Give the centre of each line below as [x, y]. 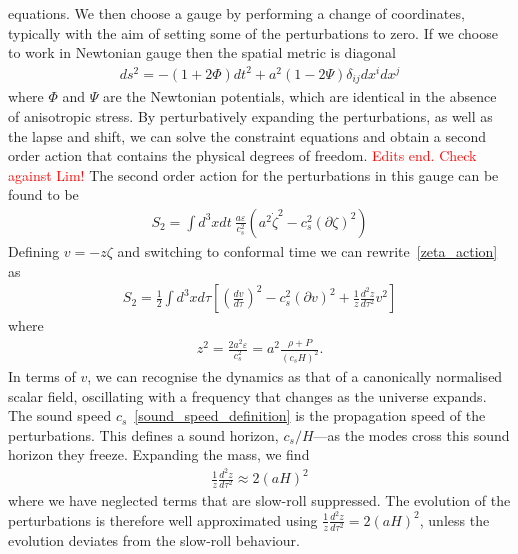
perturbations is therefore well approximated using [163, 519]
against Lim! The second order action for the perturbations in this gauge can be [253, 174]
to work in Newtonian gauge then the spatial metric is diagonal [202, 52]
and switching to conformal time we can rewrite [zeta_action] [307, 250]
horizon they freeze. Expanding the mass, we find [159, 454]
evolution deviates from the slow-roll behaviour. [154, 540]
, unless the [454, 519]
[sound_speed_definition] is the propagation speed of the [310, 415]
